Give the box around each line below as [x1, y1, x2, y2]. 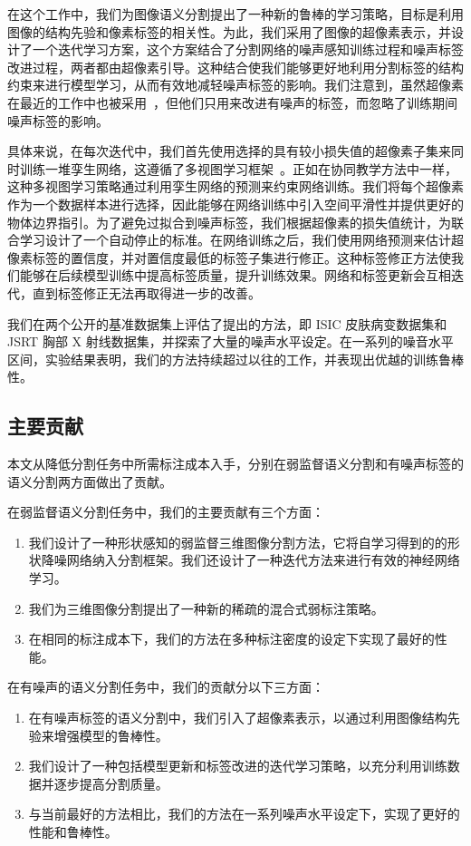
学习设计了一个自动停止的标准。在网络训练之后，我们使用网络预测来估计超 [19, 230, 464, 249]
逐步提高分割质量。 [53, 773, 168, 793]
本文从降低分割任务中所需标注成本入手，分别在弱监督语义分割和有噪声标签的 [7, 454, 464, 473]
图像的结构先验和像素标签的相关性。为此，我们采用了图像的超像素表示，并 [7, 22, 451, 41]
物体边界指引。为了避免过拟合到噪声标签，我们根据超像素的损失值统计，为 [7, 212, 451, 231]
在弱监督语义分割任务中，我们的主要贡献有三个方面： [7, 502, 324, 521]
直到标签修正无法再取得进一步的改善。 [32, 283, 261, 302]
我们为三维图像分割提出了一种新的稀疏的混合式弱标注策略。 [28, 598, 384, 617]
